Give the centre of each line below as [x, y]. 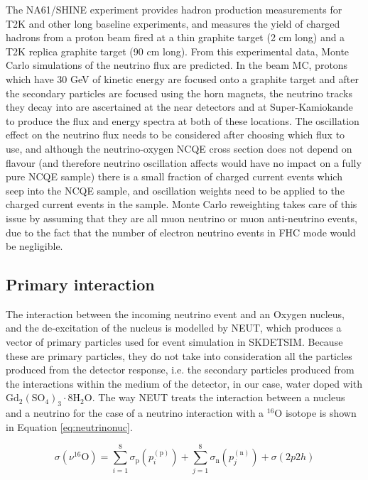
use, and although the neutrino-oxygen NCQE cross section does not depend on [179, 148]
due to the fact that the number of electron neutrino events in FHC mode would [181, 232]
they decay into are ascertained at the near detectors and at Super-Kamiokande [179, 107]
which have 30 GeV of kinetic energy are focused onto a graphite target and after [182, 78]
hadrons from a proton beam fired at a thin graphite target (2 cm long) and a [175, 37]
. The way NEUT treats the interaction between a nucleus [218, 397]
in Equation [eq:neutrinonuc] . [69, 426]
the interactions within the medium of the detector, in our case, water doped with [184, 383]
